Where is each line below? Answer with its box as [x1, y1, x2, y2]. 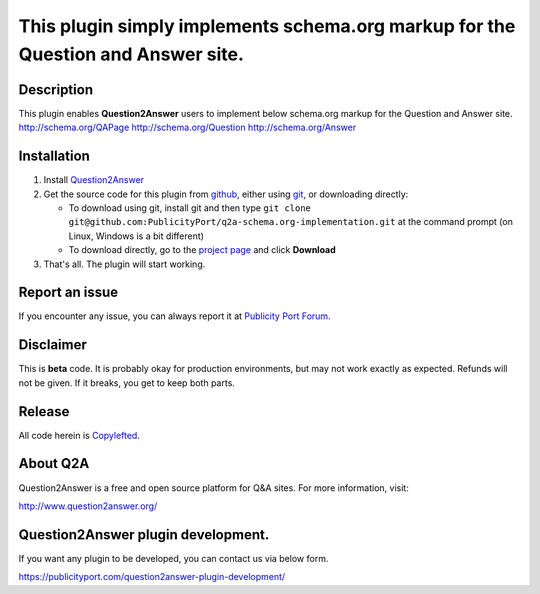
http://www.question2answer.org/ [18, 500, 158, 512]
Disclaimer [18, 336, 87, 354]
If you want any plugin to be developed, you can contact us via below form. [18, 552, 329, 564]
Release [18, 403, 70, 420]
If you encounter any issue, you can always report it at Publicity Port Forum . [18, 310, 331, 322]
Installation [18, 148, 90, 165]
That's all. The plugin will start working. [43, 258, 206, 270]
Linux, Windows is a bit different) [68, 230, 205, 242]
